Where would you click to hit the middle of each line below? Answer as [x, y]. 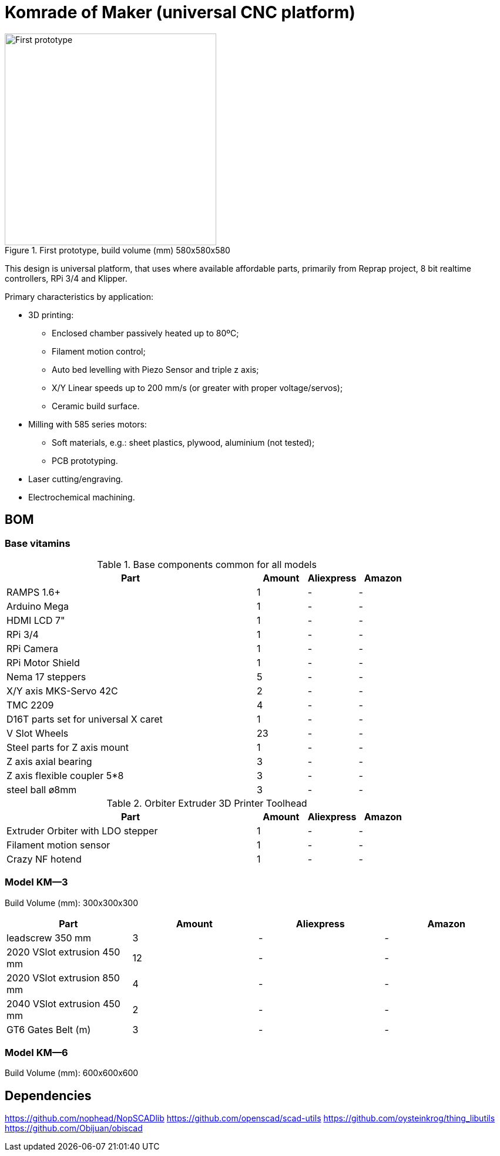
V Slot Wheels [38, 733]
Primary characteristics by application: [79, 296]
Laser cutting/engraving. [76, 479]
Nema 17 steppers [46, 676]
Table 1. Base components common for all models [207, 564]
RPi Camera [32, 648]
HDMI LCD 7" [36, 620]
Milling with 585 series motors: [88, 424]
